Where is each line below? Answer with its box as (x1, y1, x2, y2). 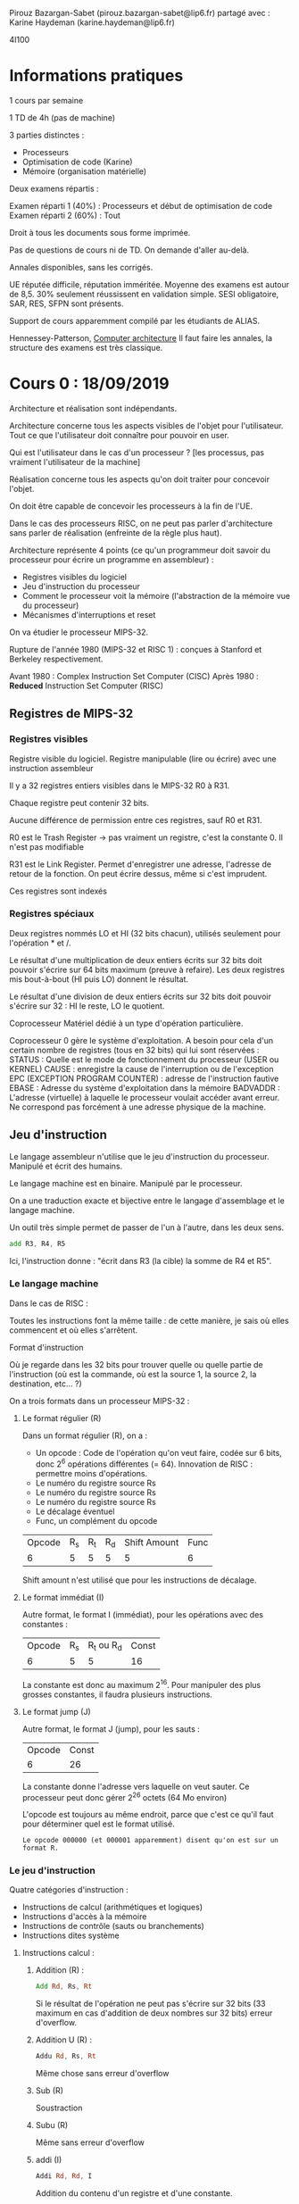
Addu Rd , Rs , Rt (35, 2052, 96, 2061)
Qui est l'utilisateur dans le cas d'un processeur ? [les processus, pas (9, 446, 265, 458)
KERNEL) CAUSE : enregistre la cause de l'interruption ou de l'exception (9, 1063, 274, 1074)
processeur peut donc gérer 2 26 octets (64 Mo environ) (21, 1790, 228, 1802)
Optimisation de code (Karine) (21, 156, 133, 167)
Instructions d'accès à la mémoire (21, 1911, 147, 1922)
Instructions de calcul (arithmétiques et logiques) (21, 1901, 203, 1913)
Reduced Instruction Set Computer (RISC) (9, 680, 163, 691)
